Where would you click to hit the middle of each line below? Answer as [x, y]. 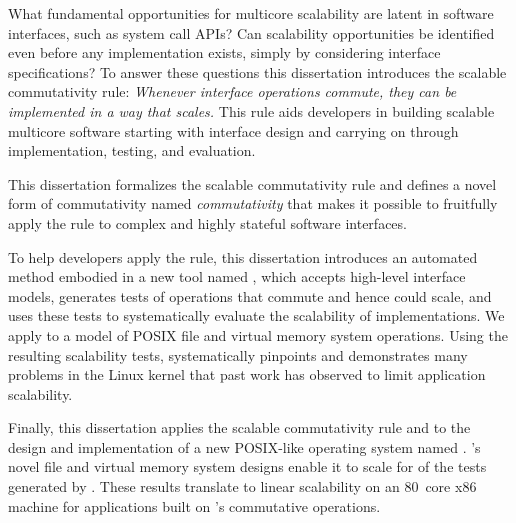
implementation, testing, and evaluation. [132, 150]
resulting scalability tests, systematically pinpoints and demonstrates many [238, 354]
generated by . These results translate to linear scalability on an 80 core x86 [242, 486]
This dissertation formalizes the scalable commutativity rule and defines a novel [252, 183]
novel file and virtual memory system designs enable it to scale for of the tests [247, 466]
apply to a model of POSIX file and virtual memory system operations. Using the [258, 334]
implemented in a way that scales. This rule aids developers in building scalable [251, 110]
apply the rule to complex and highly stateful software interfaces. [207, 222]
